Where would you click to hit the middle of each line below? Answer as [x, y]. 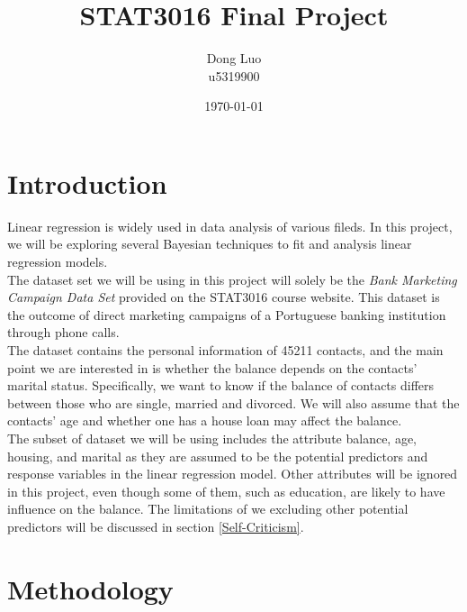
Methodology [90, 588]
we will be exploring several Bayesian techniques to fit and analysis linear [210, 244]
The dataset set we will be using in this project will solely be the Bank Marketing [232, 279]
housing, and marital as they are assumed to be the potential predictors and [218, 456]
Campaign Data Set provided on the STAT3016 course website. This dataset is [224, 297]
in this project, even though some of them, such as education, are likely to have [226, 491]
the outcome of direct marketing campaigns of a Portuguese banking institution [227, 314]
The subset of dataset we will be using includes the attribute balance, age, [212, 438]
